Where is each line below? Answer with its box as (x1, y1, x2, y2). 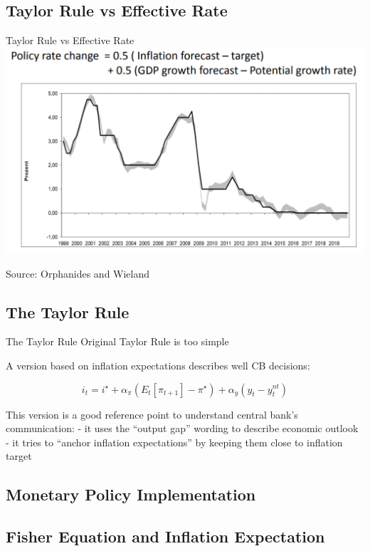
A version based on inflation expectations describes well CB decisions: (6, 357, 310, 372)
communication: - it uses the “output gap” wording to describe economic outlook (6, 421, 359, 436)
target (6, 448, 32, 463)
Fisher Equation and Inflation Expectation (6, 525, 325, 547)
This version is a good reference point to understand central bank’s (6, 406, 298, 421)
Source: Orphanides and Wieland (6, 266, 150, 280)
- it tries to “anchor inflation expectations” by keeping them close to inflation (6, 434, 343, 449)
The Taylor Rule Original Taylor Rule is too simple (6, 334, 229, 349)
